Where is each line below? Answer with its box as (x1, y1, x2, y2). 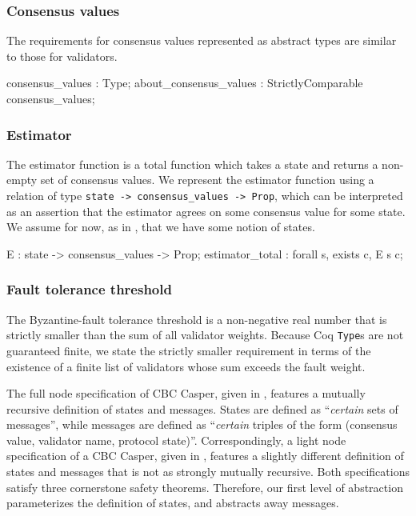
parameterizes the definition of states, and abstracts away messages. (6, 494, 339, 511)
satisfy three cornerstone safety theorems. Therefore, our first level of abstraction (6, 478, 403, 495)
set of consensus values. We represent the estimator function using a (40, 171, 374, 188)
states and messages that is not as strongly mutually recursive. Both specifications (6, 463, 410, 480)
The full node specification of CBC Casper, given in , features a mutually (6, 385, 366, 402)
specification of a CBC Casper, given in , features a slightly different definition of (6, 447, 404, 464)
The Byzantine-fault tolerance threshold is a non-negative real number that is (6, 310, 387, 327)
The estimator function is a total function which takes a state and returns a (6, 155, 378, 172)
